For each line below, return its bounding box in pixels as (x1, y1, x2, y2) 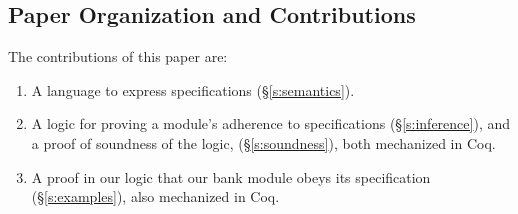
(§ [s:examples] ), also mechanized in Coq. (31, 186, 280, 207)
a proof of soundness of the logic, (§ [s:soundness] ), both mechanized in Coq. (31, 132, 496, 153)
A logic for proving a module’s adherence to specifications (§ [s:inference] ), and (31, 113, 511, 134)
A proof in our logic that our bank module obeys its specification (31, 166, 431, 187)
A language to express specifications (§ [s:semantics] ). (31, 79, 355, 100)
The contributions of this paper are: (8, 46, 228, 67)
